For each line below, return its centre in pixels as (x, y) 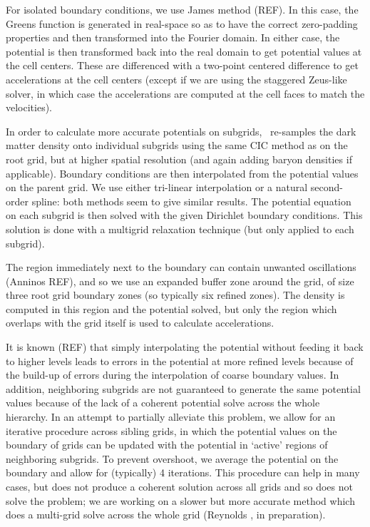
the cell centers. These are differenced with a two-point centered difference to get (182, 65)
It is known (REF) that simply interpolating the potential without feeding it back (185, 347)
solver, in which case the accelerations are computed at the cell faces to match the (185, 93)
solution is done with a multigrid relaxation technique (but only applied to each (180, 229)
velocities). (29, 107)
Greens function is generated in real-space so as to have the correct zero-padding (182, 23)
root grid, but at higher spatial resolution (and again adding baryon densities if (179, 159)
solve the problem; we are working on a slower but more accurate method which (180, 500)
